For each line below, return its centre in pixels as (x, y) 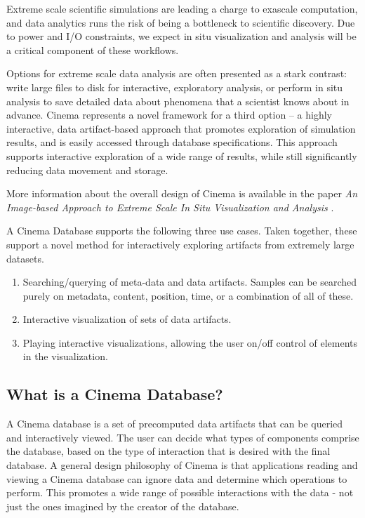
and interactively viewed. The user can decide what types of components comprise (183, 437)
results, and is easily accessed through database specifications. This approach (172, 142)
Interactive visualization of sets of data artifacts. (127, 319)
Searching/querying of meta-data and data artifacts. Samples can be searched (190, 282)
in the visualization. (65, 356)
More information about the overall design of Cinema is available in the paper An (182, 193)
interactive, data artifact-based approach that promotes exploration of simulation (181, 128)
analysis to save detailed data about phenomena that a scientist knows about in (178, 101)
